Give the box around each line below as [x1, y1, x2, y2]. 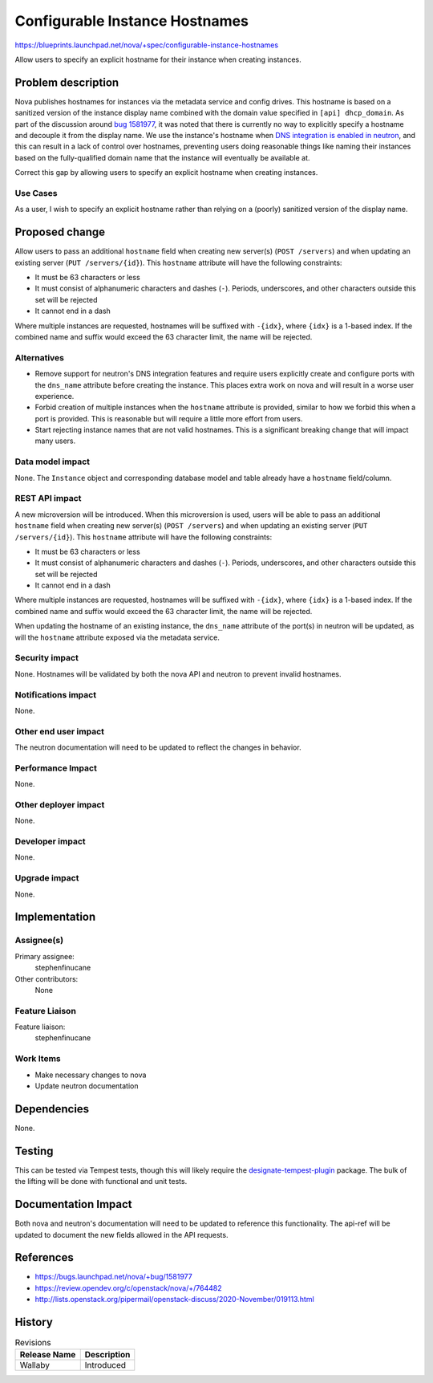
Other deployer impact [14, 799, 105, 810]
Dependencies [14, 1102, 90, 1116]
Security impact [14, 653, 79, 664]
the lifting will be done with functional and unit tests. [14, 1177, 188, 1186]
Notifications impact [14, 689, 96, 700]
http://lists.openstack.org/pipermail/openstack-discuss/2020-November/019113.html [34, 1295, 314, 1304]
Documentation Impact [14, 1198, 132, 1211]
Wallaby [19, 1360, 50, 1371]
